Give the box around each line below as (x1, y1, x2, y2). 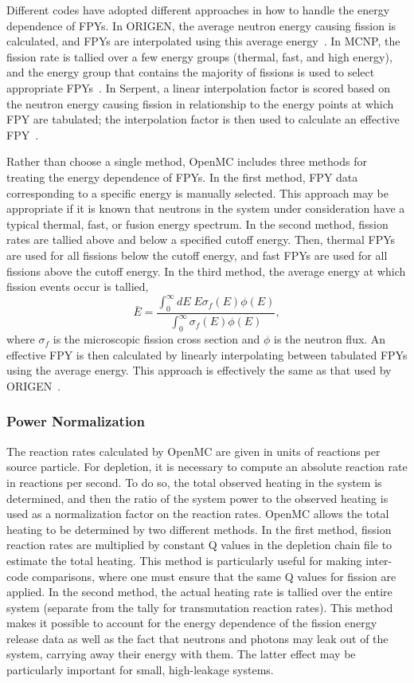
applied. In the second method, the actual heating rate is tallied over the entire (6, 583, 393, 600)
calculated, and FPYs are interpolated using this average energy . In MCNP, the (6, 33, 400, 49)
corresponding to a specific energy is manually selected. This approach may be (6, 184, 389, 201)
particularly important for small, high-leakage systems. (6, 661, 274, 678)
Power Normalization (6, 411, 145, 431)
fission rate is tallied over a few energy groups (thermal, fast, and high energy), (6, 48, 393, 65)
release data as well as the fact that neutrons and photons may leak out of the (6, 630, 389, 646)
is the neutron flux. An (274, 331, 386, 347)
